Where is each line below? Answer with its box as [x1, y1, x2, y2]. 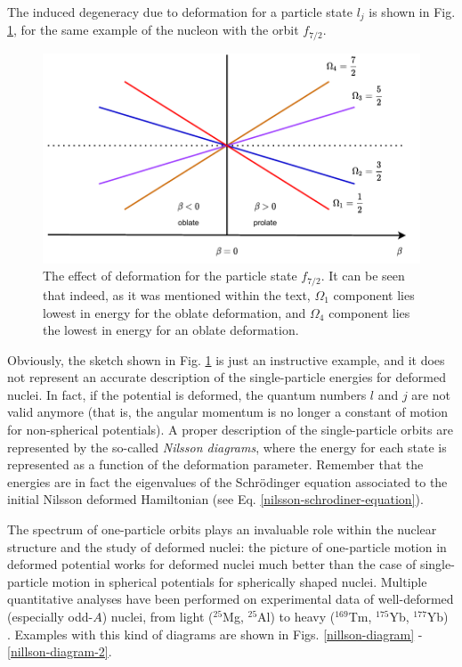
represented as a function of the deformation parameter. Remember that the [7, 455, 424, 474]
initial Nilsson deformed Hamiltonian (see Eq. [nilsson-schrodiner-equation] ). [7, 490, 424, 508]
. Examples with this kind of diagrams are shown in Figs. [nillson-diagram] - [7, 624, 423, 643]
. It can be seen [320, 266, 405, 285]
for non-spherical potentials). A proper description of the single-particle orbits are [7, 420, 453, 439]
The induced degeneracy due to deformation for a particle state [7, 3, 353, 20]
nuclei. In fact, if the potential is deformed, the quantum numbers [7, 385, 367, 403]
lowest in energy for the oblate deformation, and [43, 303, 306, 321]
